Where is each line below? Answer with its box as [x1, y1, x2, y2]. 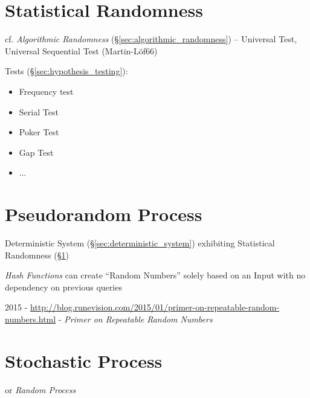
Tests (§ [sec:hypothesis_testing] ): [5, 65, 128, 77]
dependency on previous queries [5, 280, 122, 293]
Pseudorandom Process [5, 202, 202, 226]
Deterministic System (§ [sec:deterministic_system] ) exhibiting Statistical [5, 237, 275, 249]
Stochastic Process [5, 348, 163, 373]
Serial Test [19, 105, 59, 118]
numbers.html [5, 312, 56, 325]
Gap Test [19, 146, 54, 158]
